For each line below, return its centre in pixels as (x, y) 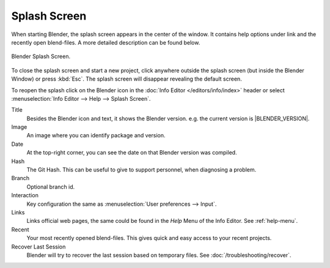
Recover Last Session (38, 247)
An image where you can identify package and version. (96, 136)
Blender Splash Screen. (41, 56)
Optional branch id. (51, 187)
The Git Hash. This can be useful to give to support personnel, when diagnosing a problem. (141, 170)
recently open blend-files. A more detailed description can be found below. (106, 42)
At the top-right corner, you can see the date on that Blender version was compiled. (132, 153)
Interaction (25, 195)
